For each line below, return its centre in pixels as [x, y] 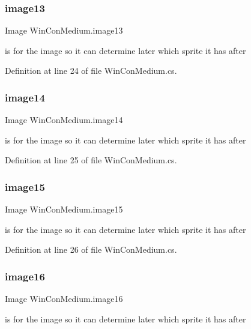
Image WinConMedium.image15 [64, 209]
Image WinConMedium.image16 [64, 299]
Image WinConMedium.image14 [64, 120]
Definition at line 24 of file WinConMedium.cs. [91, 71]
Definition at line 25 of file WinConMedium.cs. [91, 160]
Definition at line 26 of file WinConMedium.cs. [91, 249]
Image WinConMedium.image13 [64, 30]
